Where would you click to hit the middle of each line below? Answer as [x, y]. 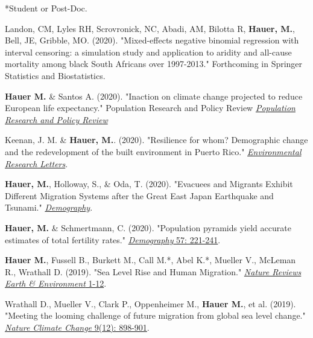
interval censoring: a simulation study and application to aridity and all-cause [148, 52]
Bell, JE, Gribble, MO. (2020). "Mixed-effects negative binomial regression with [152, 40]
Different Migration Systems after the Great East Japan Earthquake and [139, 195]
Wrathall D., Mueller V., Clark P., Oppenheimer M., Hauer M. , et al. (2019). [150, 303]
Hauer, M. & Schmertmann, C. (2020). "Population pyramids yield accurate [148, 227]
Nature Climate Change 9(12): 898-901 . [77, 327]
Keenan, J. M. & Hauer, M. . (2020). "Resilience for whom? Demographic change [156, 140]
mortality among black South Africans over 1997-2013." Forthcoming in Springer [154, 64]
